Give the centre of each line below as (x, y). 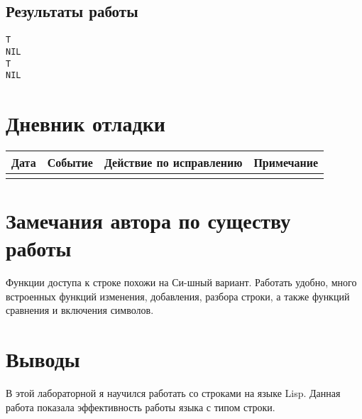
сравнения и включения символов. (80, 310)
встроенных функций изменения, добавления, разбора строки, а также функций (178, 296)
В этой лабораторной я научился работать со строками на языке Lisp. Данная (173, 393)
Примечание (286, 162)
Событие (70, 162)
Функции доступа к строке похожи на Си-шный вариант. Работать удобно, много (181, 282)
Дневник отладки (86, 123)
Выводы (43, 359)
